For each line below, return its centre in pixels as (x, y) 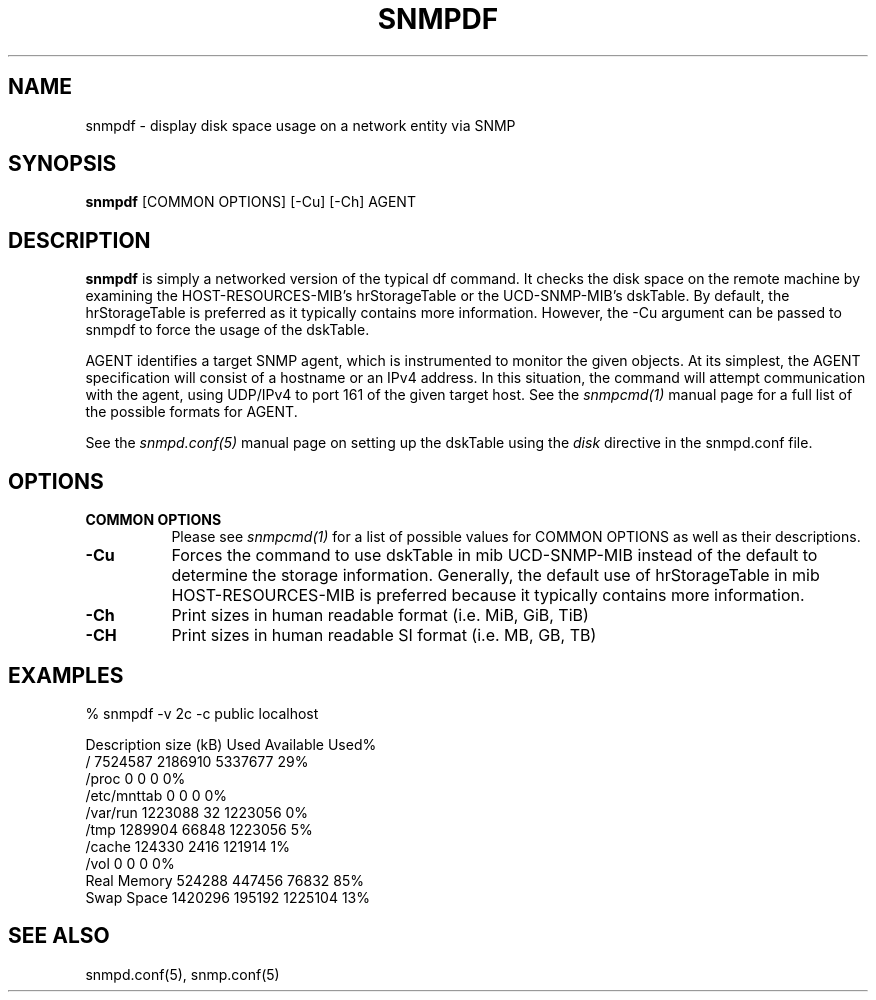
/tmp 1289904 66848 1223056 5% (199, 829)
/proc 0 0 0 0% (135, 778)
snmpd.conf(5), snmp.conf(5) (182, 974)
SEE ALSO (59, 936)
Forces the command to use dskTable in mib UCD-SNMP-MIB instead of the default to (494, 555)
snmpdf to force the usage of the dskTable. (227, 330)
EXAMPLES (66, 675)
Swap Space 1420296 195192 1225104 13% (228, 897)
